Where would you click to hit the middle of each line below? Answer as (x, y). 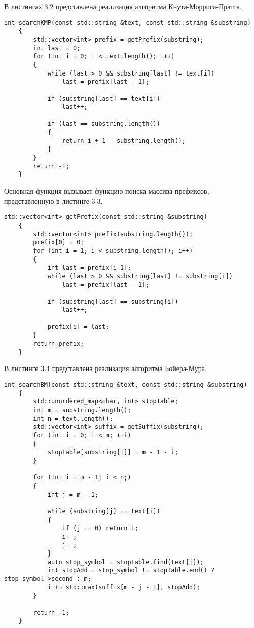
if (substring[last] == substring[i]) (113, 301)
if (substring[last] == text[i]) (104, 99)
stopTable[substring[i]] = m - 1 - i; (113, 452)
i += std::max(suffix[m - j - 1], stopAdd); (124, 587)
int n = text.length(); (73, 418)
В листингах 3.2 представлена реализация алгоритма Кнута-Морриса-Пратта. (123, 6)
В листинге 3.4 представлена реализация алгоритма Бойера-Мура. (105, 368)
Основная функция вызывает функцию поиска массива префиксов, (107, 191)
